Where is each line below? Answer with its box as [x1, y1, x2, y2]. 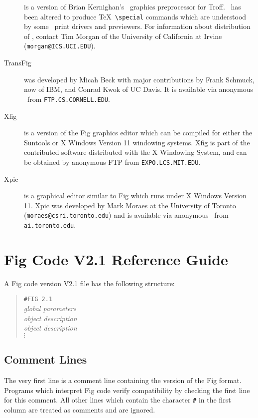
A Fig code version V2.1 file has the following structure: [4, 278, 175, 288]
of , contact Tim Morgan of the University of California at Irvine [24, 30, 222, 41]
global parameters [23, 303, 77, 314]
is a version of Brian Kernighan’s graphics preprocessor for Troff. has [24, 1, 241, 11]
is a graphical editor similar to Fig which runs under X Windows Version [24, 190, 247, 201]
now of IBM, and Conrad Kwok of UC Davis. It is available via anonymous [24, 84, 253, 94]
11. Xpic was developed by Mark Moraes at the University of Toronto [24, 200, 236, 210]
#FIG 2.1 [23, 296, 53, 303]
